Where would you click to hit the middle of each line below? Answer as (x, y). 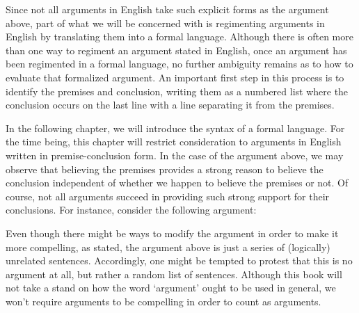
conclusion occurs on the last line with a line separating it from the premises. (170, 105)
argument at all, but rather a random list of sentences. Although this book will (174, 274)
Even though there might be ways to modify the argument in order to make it (172, 233)
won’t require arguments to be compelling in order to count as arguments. (163, 301)
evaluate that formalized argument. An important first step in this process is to (175, 77)
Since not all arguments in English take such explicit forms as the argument (167, 9)
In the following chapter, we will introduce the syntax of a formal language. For (175, 128)
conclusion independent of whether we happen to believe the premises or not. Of (177, 183)
